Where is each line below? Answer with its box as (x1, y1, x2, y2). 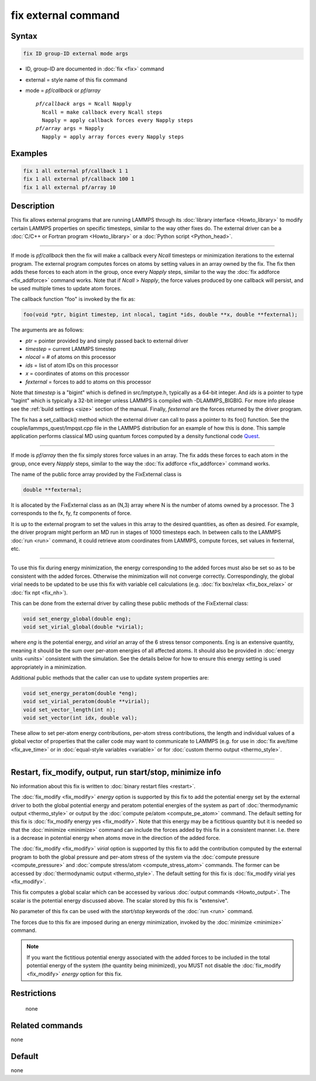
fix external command (11, 9, 120, 22)
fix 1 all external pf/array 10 (23, 184, 116, 191)
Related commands (11, 1021, 83, 1031)
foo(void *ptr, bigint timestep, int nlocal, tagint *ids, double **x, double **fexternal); (23, 311, 298, 318)
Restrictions (11, 988, 57, 998)
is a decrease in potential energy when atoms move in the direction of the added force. (11, 835, 221, 842)
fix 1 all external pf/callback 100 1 (23, 176, 135, 182)
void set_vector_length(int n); (23, 706, 116, 713)
